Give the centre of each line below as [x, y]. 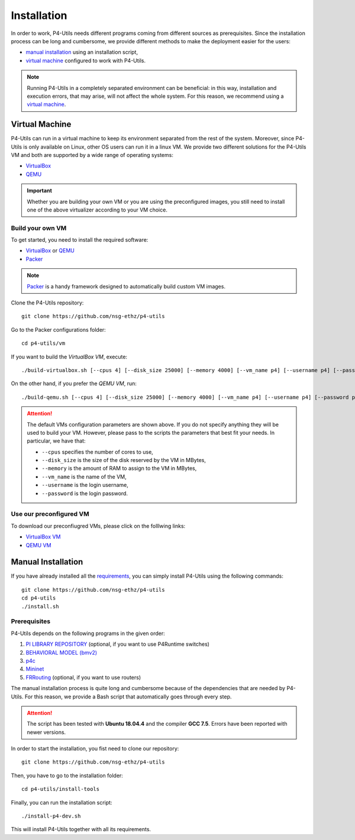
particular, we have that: [56, 441]
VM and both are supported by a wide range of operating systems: [92, 155]
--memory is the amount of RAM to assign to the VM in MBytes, [119, 469]
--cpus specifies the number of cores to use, [97, 452]
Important [40, 191]
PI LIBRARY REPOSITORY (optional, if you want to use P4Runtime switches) [118, 644]
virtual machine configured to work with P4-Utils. [86, 60]
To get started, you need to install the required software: [80, 240]
